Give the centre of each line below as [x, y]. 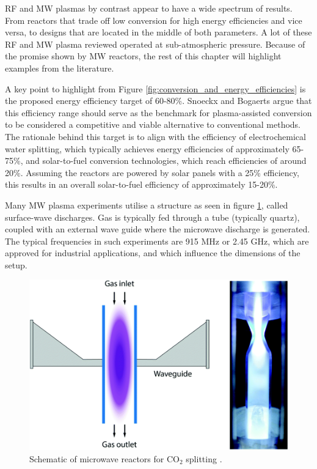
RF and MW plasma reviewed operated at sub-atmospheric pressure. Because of [155, 44]
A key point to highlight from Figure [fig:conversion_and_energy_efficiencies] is [155, 88]
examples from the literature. [60, 68]
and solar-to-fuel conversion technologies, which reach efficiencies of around [166, 161]
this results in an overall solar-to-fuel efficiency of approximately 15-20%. [141, 184]
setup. [16, 264]
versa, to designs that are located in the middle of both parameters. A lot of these [158, 32]
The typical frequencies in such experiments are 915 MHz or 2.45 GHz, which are [157, 241]
